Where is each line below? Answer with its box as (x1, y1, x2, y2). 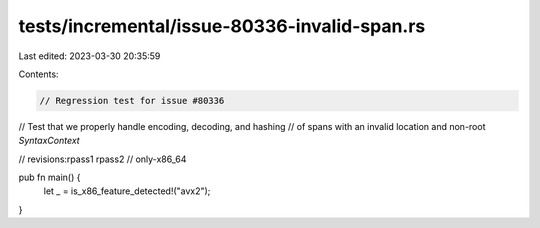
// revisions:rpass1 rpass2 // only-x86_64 (18, 153, 187, 165)
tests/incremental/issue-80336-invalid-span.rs (18, 15, 426, 37)
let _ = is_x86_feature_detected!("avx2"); (43, 185, 211, 197)
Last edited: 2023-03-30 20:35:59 (18, 50, 161, 62)
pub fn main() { (18, 171, 81, 184)
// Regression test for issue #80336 (39, 95, 225, 106)
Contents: (18, 68, 59, 80)
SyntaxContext (18, 135, 80, 147)
